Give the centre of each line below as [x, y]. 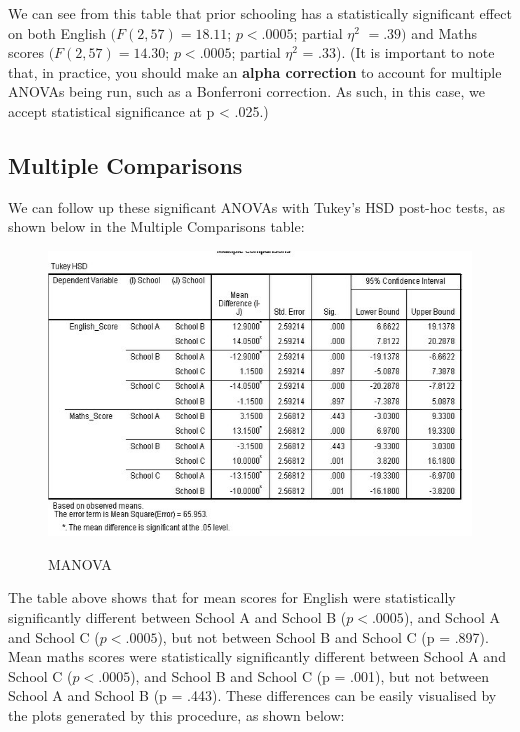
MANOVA [80, 563]
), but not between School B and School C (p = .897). [323, 636]
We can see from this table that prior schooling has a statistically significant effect [260, 13]
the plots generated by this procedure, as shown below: [176, 714]
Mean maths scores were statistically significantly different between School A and [257, 656]
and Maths [444, 32]
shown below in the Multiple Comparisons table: [156, 226]
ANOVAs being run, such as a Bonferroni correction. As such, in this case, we [246, 91]
